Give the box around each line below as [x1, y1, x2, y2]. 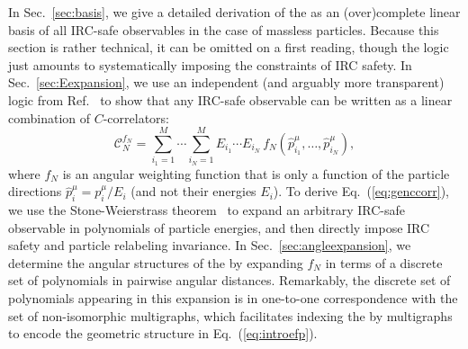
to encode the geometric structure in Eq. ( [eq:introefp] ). [8, 324, 318, 343]
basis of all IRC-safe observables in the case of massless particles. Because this [8, 20, 439, 39]
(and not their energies [130, 182, 256, 201]
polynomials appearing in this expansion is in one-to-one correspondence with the [8, 289, 458, 308]
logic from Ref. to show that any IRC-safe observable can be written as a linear [8, 90, 453, 109]
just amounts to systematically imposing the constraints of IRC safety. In [8, 55, 412, 74]
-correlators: [103, 108, 170, 127]
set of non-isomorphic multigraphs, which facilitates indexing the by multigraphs [8, 306, 453, 325]
